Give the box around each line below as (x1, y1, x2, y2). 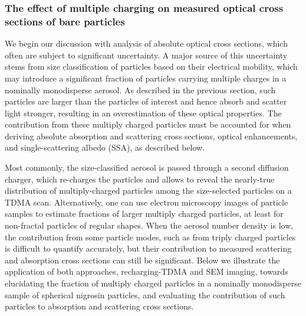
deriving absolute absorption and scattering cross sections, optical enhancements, (5, 129, 298, 142)
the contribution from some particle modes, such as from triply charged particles (5, 230, 296, 243)
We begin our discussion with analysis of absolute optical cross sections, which (5, 37, 288, 50)
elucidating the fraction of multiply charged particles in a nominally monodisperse (5, 277, 301, 289)
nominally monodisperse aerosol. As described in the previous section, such (5, 83, 276, 96)
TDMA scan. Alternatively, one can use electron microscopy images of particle (5, 196, 288, 208)
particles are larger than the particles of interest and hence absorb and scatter (5, 95, 287, 107)
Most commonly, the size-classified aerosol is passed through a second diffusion (5, 161, 289, 174)
